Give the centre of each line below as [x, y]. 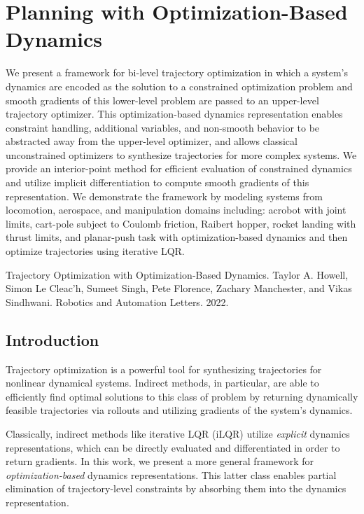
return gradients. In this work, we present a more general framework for [160, 461]
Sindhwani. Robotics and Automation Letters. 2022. [117, 301]
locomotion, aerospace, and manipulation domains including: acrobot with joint [176, 210]
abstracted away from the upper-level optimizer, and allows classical [152, 141]
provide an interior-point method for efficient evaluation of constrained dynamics [179, 168]
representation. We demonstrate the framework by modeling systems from [164, 196]
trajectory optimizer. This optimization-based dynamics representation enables [174, 114]
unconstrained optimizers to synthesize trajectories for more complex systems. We [181, 154]
